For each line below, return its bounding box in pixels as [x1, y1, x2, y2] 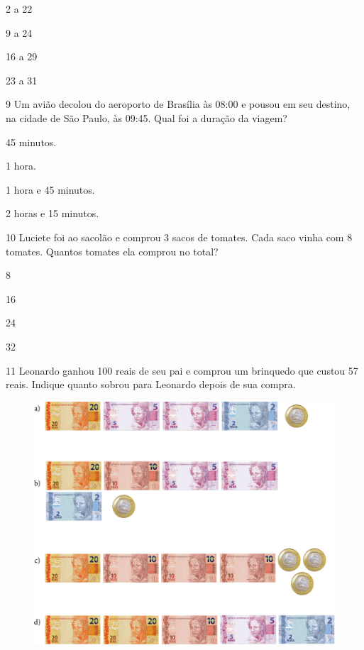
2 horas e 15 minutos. [6, 206, 99, 221]
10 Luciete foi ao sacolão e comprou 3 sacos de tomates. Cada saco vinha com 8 [6, 229, 353, 244]
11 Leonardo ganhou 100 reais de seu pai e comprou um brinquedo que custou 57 [6, 363, 358, 378]
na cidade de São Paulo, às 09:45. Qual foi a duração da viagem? [6, 110, 287, 125]
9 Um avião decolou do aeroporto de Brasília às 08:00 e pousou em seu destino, [6, 97, 351, 111]
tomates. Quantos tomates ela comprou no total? [6, 243, 219, 258]
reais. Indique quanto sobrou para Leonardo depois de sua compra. [6, 377, 296, 392]
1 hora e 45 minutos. [6, 182, 95, 197]
